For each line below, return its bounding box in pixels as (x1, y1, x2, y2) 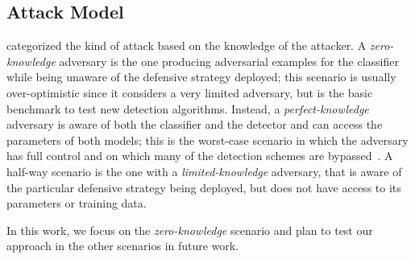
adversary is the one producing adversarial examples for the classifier (59, 52, 400, 69)
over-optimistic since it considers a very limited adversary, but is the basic (6, 84, 373, 101)
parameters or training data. (6, 195, 147, 212)
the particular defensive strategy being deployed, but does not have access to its (6, 179, 401, 195)
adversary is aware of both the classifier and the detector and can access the (6, 116, 383, 133)
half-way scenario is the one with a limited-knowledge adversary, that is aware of (6, 162, 402, 179)
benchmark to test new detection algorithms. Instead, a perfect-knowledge (6, 100, 369, 117)
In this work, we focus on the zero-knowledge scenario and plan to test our (6, 221, 373, 238)
